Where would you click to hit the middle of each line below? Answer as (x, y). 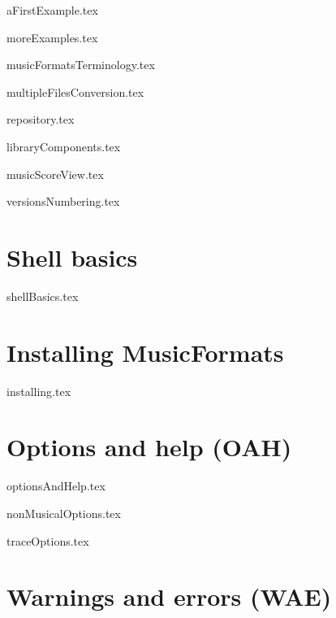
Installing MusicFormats (145, 352)
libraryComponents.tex (64, 146)
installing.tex (39, 391)
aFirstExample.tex (52, 10)
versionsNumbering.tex (63, 201)
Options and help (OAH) (149, 447)
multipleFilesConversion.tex (75, 91)
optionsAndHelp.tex (56, 486)
